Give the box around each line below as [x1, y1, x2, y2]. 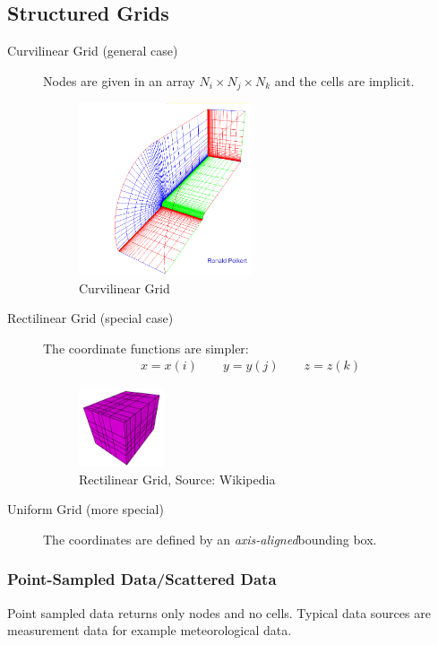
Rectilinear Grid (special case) [7, 309, 174, 327]
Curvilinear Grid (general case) [7, 41, 178, 60]
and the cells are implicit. [274, 71, 415, 90]
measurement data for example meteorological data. [7, 621, 292, 640]
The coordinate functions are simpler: [43, 338, 249, 357]
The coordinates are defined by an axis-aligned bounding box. [43, 529, 377, 548]
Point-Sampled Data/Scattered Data [7, 568, 277, 590]
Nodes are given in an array [43, 71, 195, 90]
